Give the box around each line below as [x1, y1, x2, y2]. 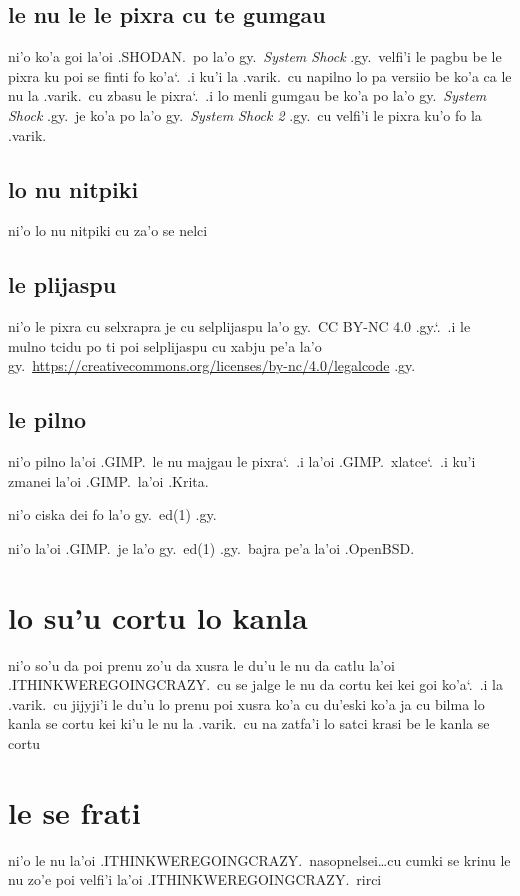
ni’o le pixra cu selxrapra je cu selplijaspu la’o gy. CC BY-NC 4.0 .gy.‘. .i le [8, 316, 471, 337]
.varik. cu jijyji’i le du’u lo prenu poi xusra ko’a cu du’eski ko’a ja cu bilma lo [8, 693, 485, 714]
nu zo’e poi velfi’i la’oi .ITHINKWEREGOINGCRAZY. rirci [8, 869, 382, 890]
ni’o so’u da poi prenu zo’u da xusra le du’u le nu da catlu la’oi [8, 654, 395, 675]
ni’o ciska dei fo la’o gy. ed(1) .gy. [8, 504, 217, 525]
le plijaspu [8, 269, 117, 300]
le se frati [8, 791, 141, 832]
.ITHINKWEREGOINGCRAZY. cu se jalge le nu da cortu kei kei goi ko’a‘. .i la [8, 674, 503, 695]
